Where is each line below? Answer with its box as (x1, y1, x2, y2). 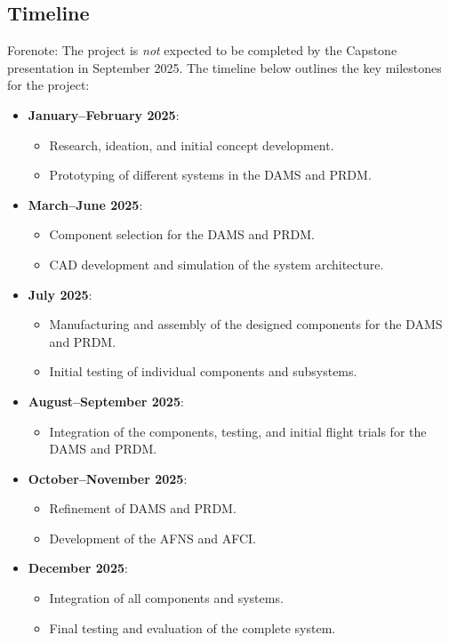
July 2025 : (28, 285, 92, 303)
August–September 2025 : (28, 391, 184, 410)
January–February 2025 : (28, 105, 180, 124)
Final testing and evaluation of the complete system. (49, 618, 336, 637)
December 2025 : (28, 559, 128, 577)
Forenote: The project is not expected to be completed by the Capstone (7, 41, 397, 60)
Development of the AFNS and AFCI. (49, 528, 256, 547)
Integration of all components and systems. (49, 589, 284, 607)
